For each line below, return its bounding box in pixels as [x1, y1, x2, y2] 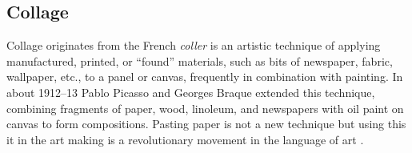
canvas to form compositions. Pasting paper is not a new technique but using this [6, 115, 406, 132]
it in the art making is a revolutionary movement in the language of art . [6, 131, 364, 147]
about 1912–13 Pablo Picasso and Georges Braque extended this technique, [6, 83, 375, 100]
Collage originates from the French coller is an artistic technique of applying [6, 37, 381, 54]
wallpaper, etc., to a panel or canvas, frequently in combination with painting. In [6, 68, 403, 85]
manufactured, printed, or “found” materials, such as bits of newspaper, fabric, [6, 52, 393, 69]
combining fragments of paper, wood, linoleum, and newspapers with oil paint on [6, 99, 404, 116]
